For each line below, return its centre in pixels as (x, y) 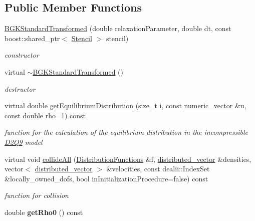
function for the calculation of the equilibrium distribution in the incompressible (126, 132)
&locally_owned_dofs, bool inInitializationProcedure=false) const (106, 178)
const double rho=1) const (45, 115)
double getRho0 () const (44, 212)
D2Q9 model (24, 142)
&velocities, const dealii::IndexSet (158, 169)
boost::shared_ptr (32, 38)
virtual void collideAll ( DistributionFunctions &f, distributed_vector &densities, (128, 159)
